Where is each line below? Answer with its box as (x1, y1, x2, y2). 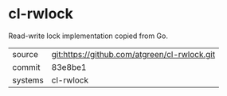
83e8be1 (51, 61, 87, 72)
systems (12, 75, 44, 86)
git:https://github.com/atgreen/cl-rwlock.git (51, 48, 216, 60)
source (12, 48, 38, 60)
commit (12, 61, 41, 72)
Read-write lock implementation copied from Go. (8, 31, 169, 40)
